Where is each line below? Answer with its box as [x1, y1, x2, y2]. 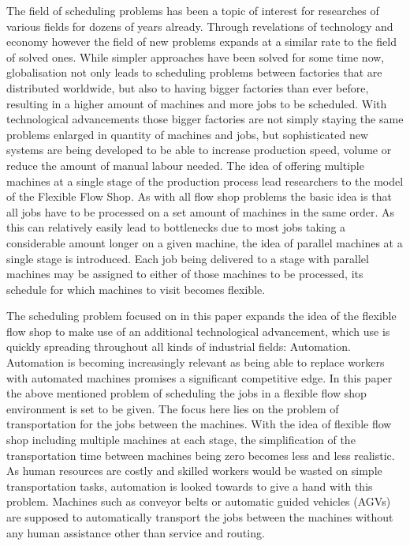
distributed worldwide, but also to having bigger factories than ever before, [6, 79, 369, 96]
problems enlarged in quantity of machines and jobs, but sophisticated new [6, 126, 368, 142]
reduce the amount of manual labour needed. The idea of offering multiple [6, 156, 364, 173]
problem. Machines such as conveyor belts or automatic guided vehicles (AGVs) [6, 493, 391, 510]
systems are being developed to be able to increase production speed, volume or [6, 141, 392, 158]
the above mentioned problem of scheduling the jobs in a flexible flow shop [6, 385, 367, 401]
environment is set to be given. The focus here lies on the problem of [6, 400, 339, 416]
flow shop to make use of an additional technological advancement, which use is [6, 322, 390, 339]
